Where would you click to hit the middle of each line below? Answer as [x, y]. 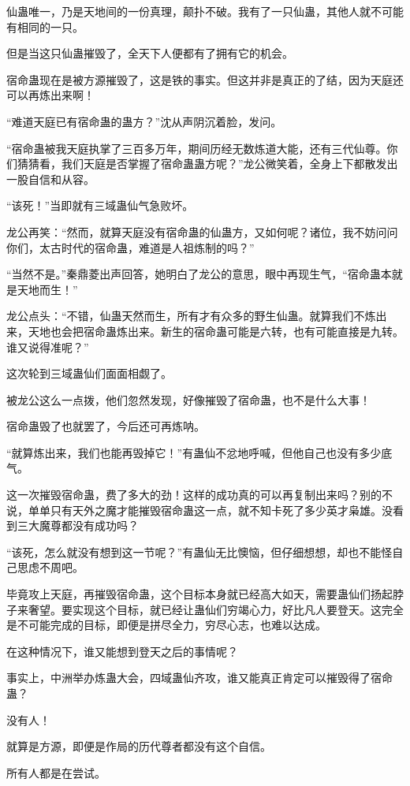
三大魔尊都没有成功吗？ [78, 525]
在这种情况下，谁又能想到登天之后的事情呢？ [122, 651]
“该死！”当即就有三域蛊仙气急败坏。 [100, 205]
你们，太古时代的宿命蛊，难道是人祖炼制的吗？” [130, 247]
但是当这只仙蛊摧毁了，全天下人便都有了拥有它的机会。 [150, 53]
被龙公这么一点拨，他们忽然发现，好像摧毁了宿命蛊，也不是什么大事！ [188, 399]
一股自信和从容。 [50, 179]
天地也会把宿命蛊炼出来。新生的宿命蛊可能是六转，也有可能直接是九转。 [216, 331]
